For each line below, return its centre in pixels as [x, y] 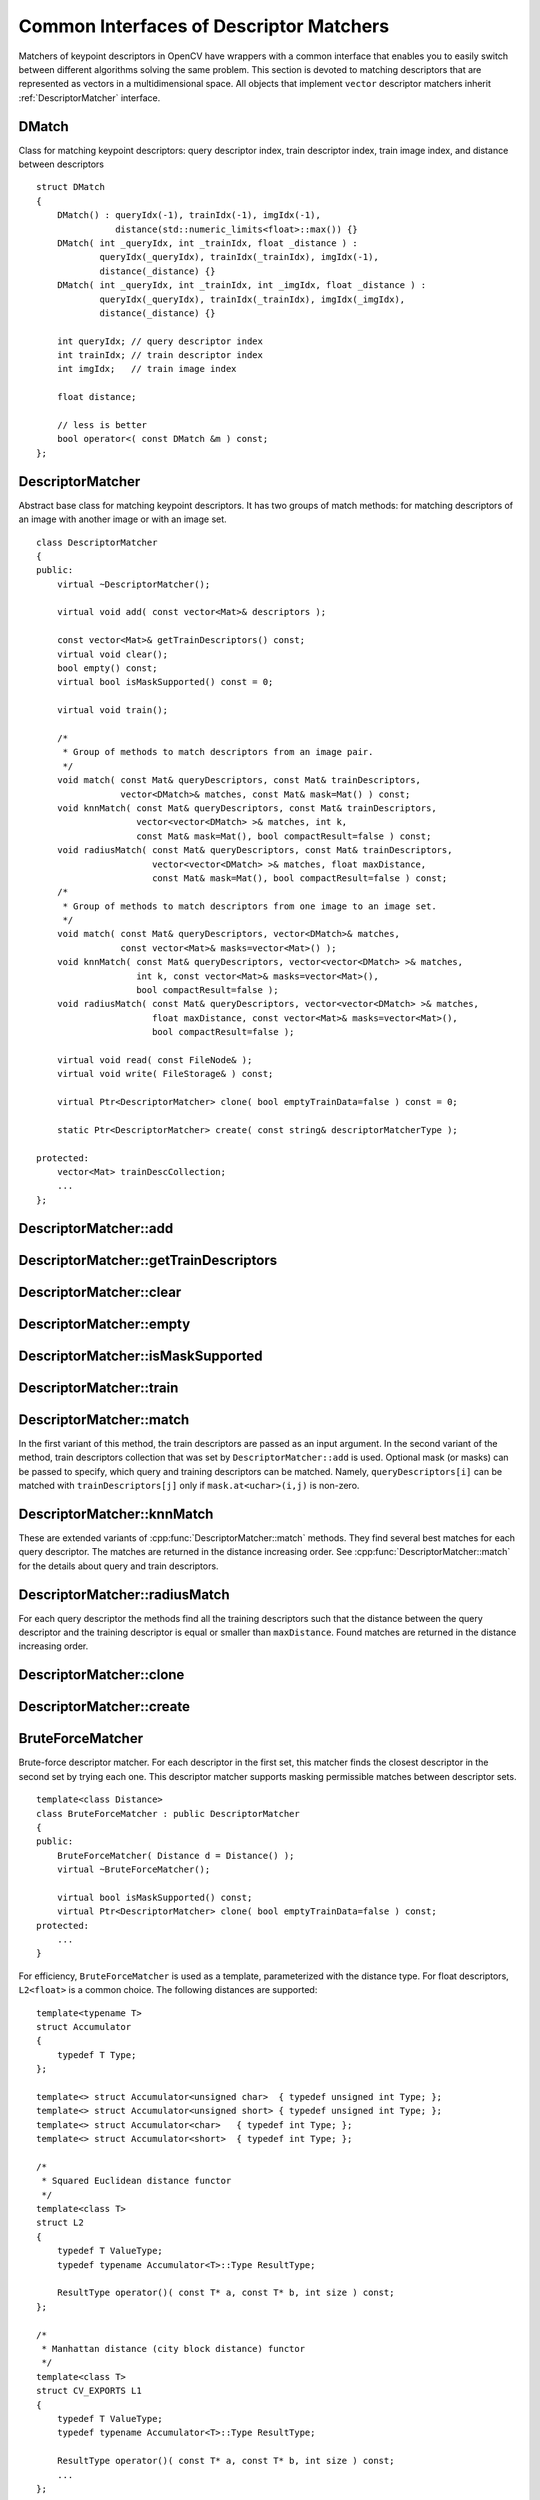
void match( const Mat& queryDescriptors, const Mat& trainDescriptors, [239, 780]
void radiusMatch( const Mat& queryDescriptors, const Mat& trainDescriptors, [254, 850]
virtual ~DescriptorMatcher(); [133, 584]
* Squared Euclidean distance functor [136, 2181]
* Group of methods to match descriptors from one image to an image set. [249, 906]
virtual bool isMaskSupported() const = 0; [165, 682]
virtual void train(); [112, 710]
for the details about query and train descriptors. [118, 1566]
